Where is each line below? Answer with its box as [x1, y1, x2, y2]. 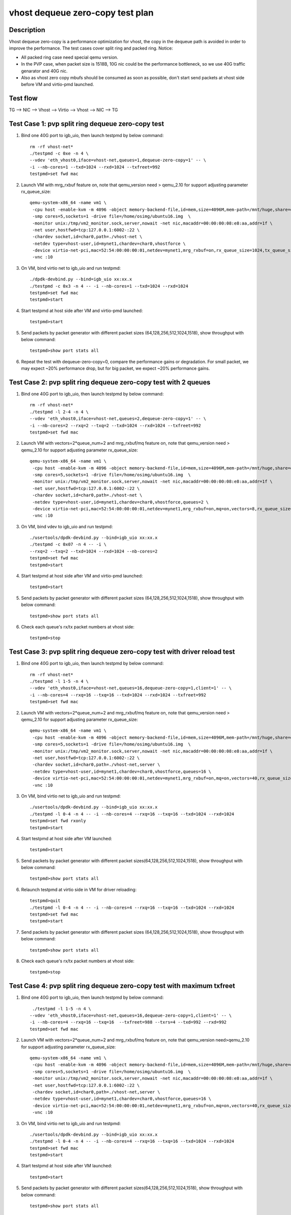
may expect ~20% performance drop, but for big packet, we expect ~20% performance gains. [21, 365, 210, 371]
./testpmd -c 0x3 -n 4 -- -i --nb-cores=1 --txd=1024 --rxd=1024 [30, 283, 189, 289]
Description [9, 26, 46, 34]
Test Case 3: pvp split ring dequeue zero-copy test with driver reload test [9, 648, 235, 656]
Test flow [9, 94, 38, 103]
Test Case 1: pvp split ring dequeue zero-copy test [9, 120, 164, 128]
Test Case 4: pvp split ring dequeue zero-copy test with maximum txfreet [9, 982, 235, 990]
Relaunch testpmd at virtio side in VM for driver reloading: [21, 886, 137, 892]
